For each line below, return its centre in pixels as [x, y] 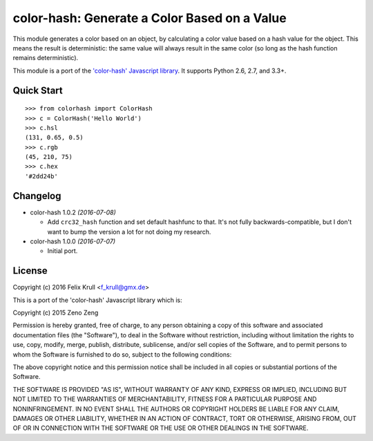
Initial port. [63, 251]
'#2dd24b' [41, 176]
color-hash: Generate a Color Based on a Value [150, 18]
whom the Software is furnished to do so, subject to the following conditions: [122, 354]
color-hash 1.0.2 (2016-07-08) [73, 212]
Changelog [37, 196]
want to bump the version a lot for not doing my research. [129, 232]
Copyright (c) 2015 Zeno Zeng [56, 313]
